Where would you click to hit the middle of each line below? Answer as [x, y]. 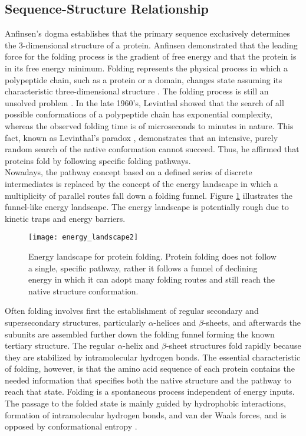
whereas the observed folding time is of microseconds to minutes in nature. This [149, 125]
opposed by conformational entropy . [71, 426]
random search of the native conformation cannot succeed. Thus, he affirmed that [152, 149]
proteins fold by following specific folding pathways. [98, 160]
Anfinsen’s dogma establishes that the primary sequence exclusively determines [148, 33]
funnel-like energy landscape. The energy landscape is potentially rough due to [147, 207]
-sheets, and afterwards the [252, 322]
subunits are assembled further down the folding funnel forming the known [140, 334]
